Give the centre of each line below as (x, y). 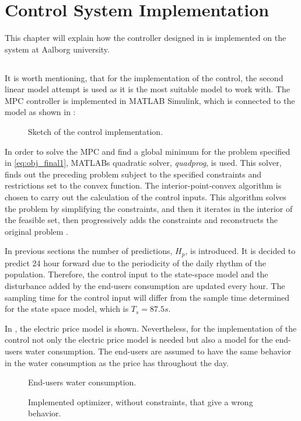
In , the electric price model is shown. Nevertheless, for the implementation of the (151, 328)
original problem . (37, 231)
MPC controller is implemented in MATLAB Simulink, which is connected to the (150, 100)
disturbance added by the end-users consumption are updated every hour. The (145, 286)
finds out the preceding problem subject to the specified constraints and (133, 174)
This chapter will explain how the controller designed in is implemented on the (146, 38)
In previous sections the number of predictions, (89, 251)
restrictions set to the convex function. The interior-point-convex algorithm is (143, 185)
